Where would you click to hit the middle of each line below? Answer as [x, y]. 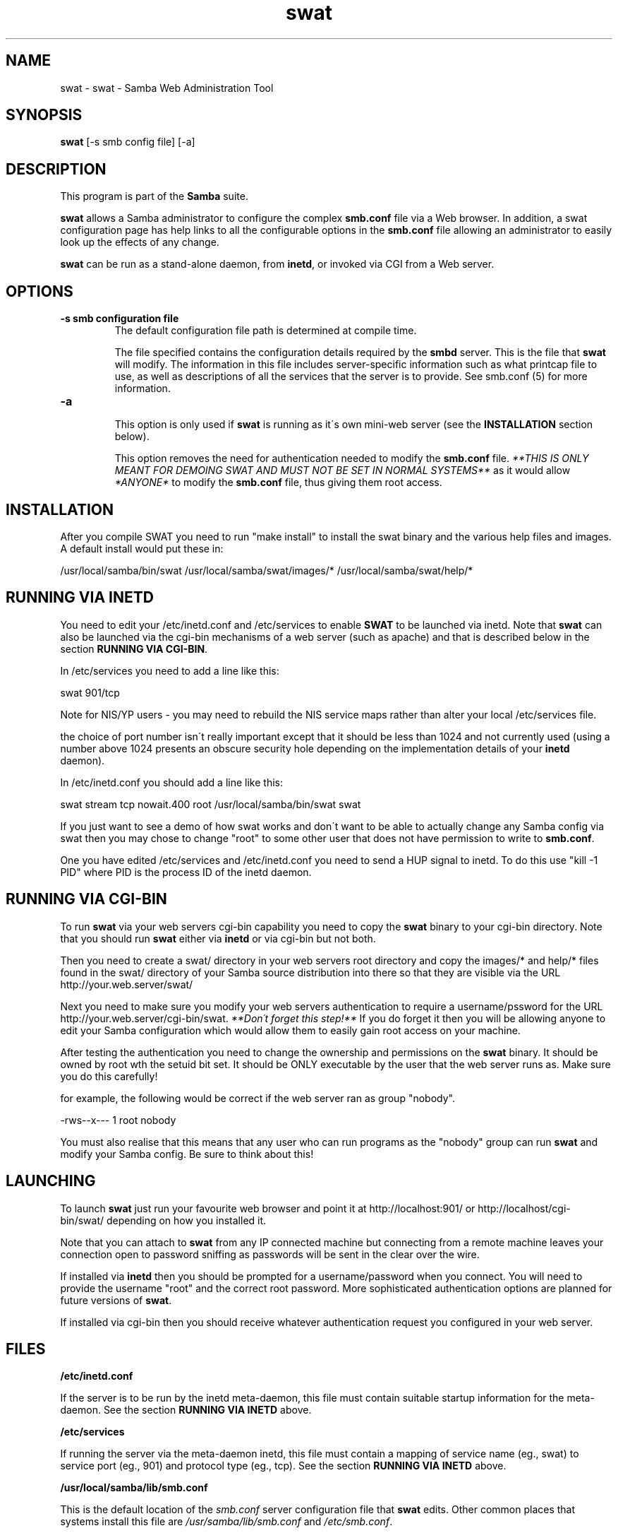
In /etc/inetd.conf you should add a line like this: [171, 782]
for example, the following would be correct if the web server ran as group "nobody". [257, 1098]
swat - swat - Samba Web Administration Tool [167, 88]
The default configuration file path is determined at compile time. [266, 331]
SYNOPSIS [44, 115]
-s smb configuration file [120, 319]
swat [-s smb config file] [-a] [128, 142]
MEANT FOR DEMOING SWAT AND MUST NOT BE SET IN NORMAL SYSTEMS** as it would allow [343, 470]
